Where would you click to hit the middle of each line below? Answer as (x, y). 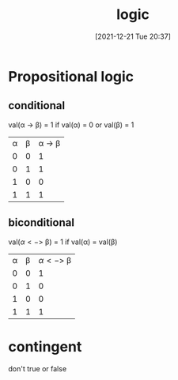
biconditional (42, 223)
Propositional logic (71, 76)
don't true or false (38, 368)
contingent (45, 346)
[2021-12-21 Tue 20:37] (133, 36)
